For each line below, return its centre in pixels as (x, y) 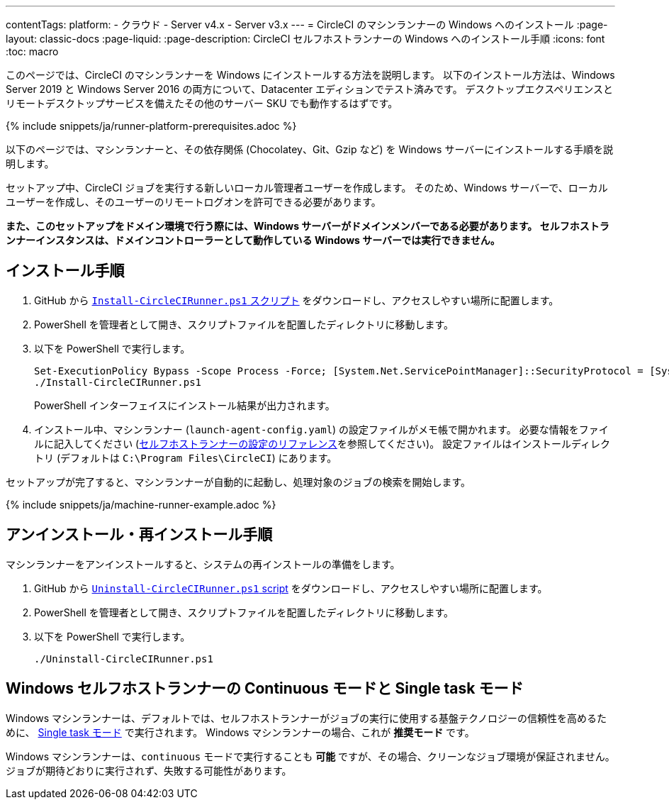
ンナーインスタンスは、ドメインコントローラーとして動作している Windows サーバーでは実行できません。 (253, 240)
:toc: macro (32, 51)
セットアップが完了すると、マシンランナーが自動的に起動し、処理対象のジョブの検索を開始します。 (238, 482)
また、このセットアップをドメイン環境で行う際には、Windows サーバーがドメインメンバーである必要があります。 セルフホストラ (308, 226)
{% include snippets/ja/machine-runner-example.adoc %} (141, 504)
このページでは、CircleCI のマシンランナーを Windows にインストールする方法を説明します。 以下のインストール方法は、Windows (310, 75)
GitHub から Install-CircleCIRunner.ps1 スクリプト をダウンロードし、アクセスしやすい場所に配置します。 (297, 300)
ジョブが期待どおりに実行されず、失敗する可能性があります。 (149, 770)
